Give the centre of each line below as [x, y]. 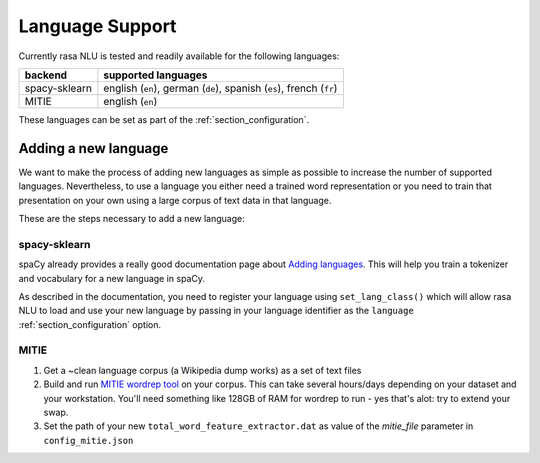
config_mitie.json [88, 440]
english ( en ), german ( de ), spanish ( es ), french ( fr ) [220, 88]
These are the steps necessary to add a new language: [131, 219]
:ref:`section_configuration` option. [90, 324]
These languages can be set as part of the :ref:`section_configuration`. [164, 119]
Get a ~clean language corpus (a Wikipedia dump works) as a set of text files [202, 370]
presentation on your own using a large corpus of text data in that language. [175, 200]
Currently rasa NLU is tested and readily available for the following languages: [179, 56]
